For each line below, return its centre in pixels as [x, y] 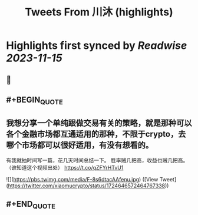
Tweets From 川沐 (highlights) [99, 12]
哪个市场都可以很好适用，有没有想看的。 [80, 145]
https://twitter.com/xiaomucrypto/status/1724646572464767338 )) [88, 186]
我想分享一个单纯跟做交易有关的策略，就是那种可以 [99, 123]
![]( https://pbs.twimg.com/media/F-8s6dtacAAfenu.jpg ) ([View [82, 179]
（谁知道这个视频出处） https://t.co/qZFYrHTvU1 [65, 167]
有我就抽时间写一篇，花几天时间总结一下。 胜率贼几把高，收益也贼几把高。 [97, 160]
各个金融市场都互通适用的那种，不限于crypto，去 [96, 134]
